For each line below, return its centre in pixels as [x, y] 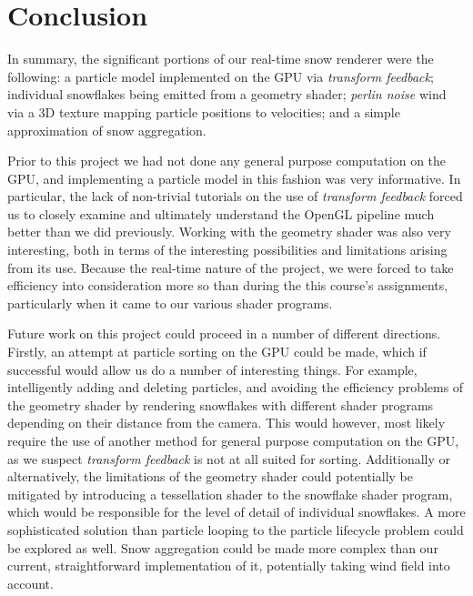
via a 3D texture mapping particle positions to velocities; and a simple [204, 111]
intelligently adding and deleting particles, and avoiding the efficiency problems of [236, 387]
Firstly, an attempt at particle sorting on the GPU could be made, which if [217, 352]
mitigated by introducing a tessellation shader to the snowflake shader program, [230, 494]
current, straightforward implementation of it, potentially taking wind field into [229, 566]
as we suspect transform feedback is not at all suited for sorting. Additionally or [229, 458]
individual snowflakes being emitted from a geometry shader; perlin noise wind [227, 94]
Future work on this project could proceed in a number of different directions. [224, 333]
